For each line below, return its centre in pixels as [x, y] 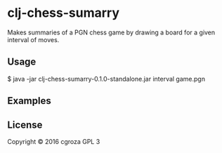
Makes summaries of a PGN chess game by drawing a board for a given [111, 32]
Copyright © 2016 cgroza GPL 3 [54, 141]
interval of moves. [33, 39]
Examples [29, 101]
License [25, 125]
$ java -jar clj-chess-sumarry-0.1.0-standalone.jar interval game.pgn [106, 79]
